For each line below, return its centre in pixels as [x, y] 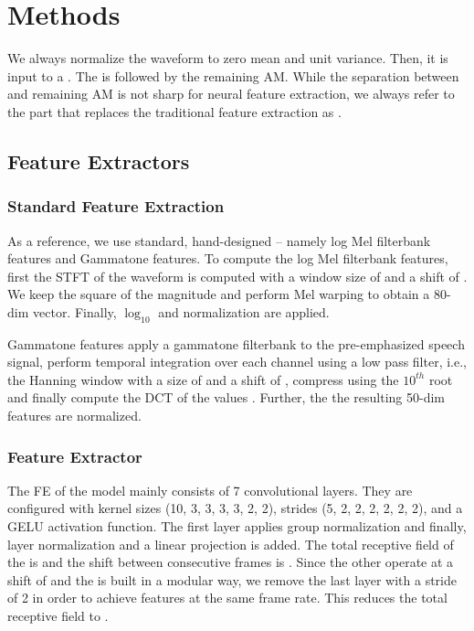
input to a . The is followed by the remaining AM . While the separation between [233, 75]
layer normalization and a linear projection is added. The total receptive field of [231, 544]
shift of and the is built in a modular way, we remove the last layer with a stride [232, 579]
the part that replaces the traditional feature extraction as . [174, 111]
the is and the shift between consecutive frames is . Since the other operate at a [231, 562]
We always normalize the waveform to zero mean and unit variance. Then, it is [228, 58]
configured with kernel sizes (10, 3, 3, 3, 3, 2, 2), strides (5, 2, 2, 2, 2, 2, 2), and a [235, 508]
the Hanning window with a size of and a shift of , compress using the [203, 379]
